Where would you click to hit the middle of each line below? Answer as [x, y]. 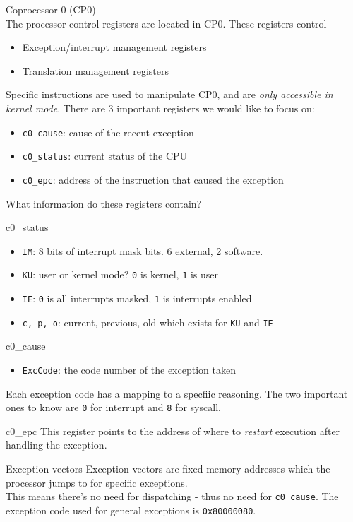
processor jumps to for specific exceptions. [97, 482]
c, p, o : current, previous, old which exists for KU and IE [148, 322]
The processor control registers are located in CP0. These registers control [166, 23]
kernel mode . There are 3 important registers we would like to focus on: [160, 108]
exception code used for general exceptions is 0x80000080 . [131, 510]
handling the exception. [56, 445]
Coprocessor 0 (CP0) [51, 9]
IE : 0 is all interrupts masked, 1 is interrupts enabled [137, 298]
